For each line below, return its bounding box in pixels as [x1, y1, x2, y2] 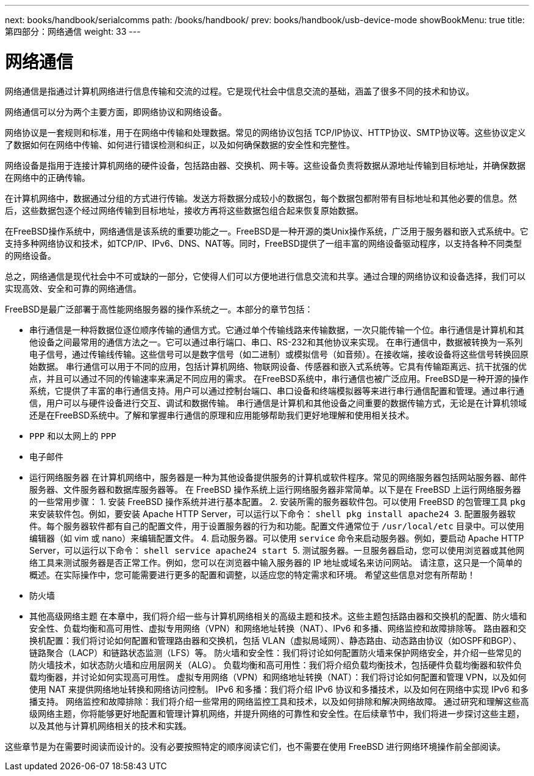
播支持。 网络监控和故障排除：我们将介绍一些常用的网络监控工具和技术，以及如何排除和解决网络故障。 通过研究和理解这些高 [29, 696, 529, 707]
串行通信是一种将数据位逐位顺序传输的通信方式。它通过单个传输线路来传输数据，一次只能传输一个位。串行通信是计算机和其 [29, 324, 524, 335]
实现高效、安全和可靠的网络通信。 [5, 283, 141, 294]
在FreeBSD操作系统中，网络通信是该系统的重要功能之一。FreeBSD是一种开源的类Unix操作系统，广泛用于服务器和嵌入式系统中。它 [5, 225, 529, 236]
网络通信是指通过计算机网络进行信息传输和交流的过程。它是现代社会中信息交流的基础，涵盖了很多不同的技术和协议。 [5, 85, 474, 96]
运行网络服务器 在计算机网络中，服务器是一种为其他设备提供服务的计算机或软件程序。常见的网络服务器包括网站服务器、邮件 [29, 471, 527, 482]
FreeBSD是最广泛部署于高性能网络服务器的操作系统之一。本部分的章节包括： [5, 303, 313, 314]
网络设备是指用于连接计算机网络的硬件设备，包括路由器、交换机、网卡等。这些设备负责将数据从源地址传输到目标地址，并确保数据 [5, 160, 525, 171]
